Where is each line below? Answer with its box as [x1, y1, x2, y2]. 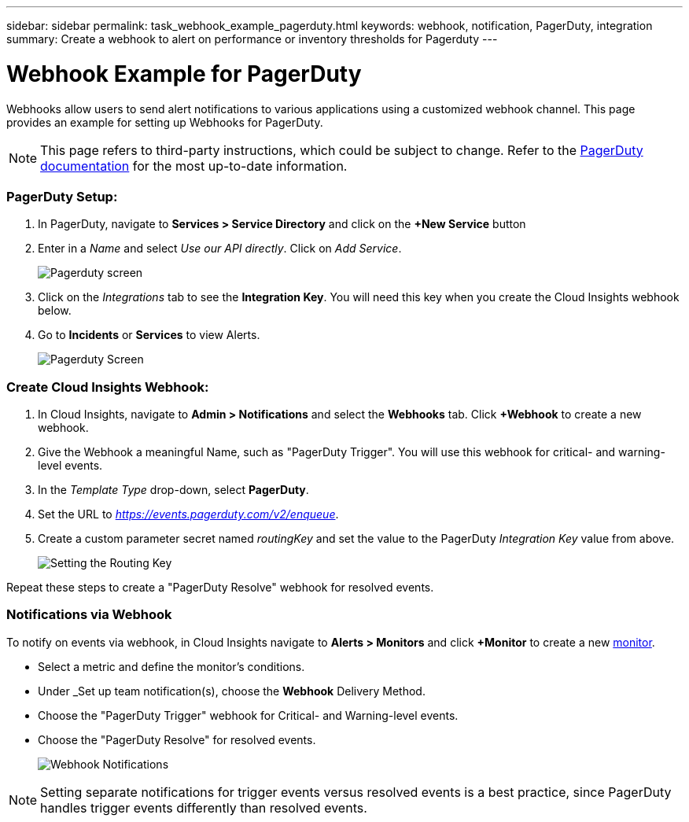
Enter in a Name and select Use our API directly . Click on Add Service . [38, 241, 402, 256]
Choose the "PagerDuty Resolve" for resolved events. [38, 732, 316, 746]
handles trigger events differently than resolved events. [40, 799, 367, 816]
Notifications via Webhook [6, 606, 172, 623]
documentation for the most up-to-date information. [40, 157, 348, 174]
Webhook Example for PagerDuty [6, 60, 362, 87]
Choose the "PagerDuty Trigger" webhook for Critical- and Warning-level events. [38, 708, 459, 722]
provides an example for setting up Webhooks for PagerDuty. [6, 115, 323, 129]
